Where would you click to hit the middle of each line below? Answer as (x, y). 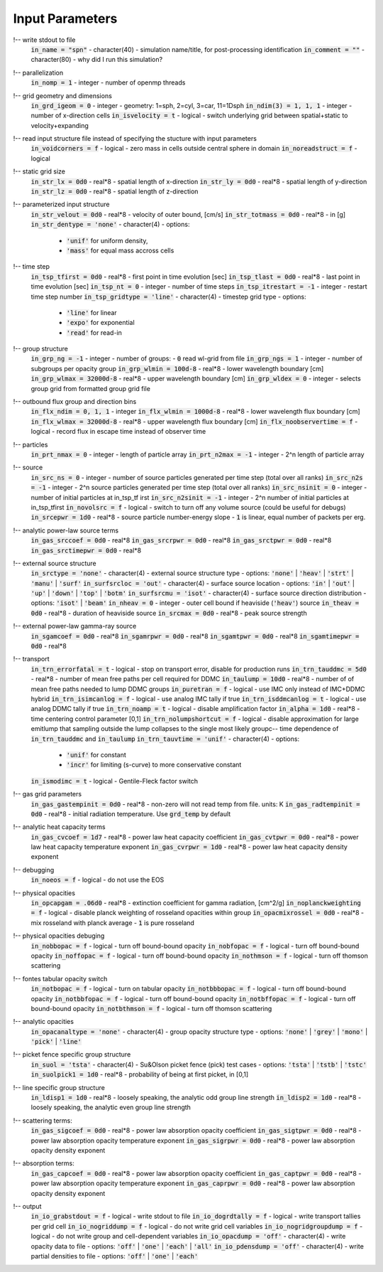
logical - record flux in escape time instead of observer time (118, 432)
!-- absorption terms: (44, 1163)
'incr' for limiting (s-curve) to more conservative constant (154, 765)
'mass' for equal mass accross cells (120, 250)
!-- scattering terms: (43, 1121)
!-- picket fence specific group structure (72, 1054)
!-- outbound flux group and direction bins (75, 402)
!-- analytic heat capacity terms (59, 827)
